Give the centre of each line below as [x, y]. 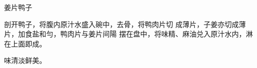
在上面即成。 [25, 43]
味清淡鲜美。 [25, 60]
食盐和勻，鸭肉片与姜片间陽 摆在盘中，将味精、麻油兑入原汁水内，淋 [139, 34]
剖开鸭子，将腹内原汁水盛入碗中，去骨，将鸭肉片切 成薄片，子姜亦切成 [121, 24]
